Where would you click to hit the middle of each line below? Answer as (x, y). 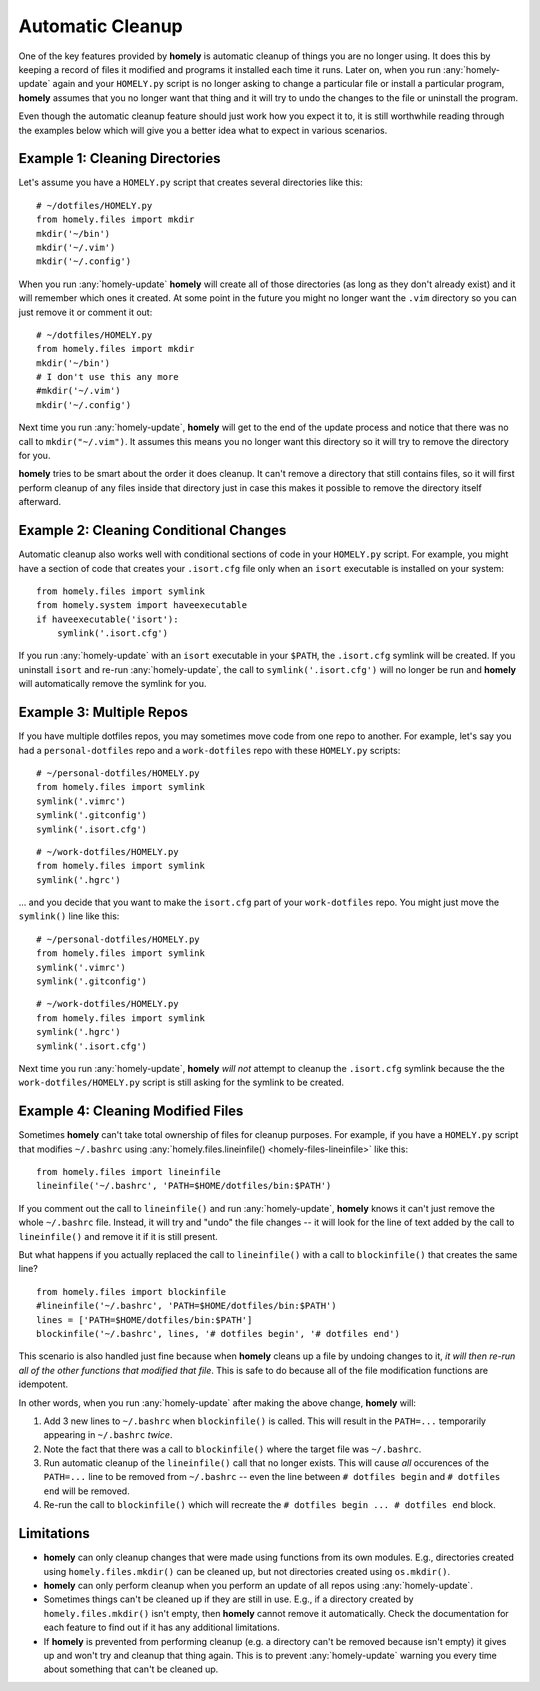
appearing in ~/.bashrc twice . (108, 1435)
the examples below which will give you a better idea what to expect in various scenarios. (203, 130)
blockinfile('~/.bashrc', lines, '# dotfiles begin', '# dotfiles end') (218, 1333)
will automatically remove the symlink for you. (112, 684)
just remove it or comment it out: (85, 312)
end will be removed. (86, 1491)
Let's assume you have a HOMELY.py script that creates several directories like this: (191, 182)
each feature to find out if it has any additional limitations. (161, 1627)
